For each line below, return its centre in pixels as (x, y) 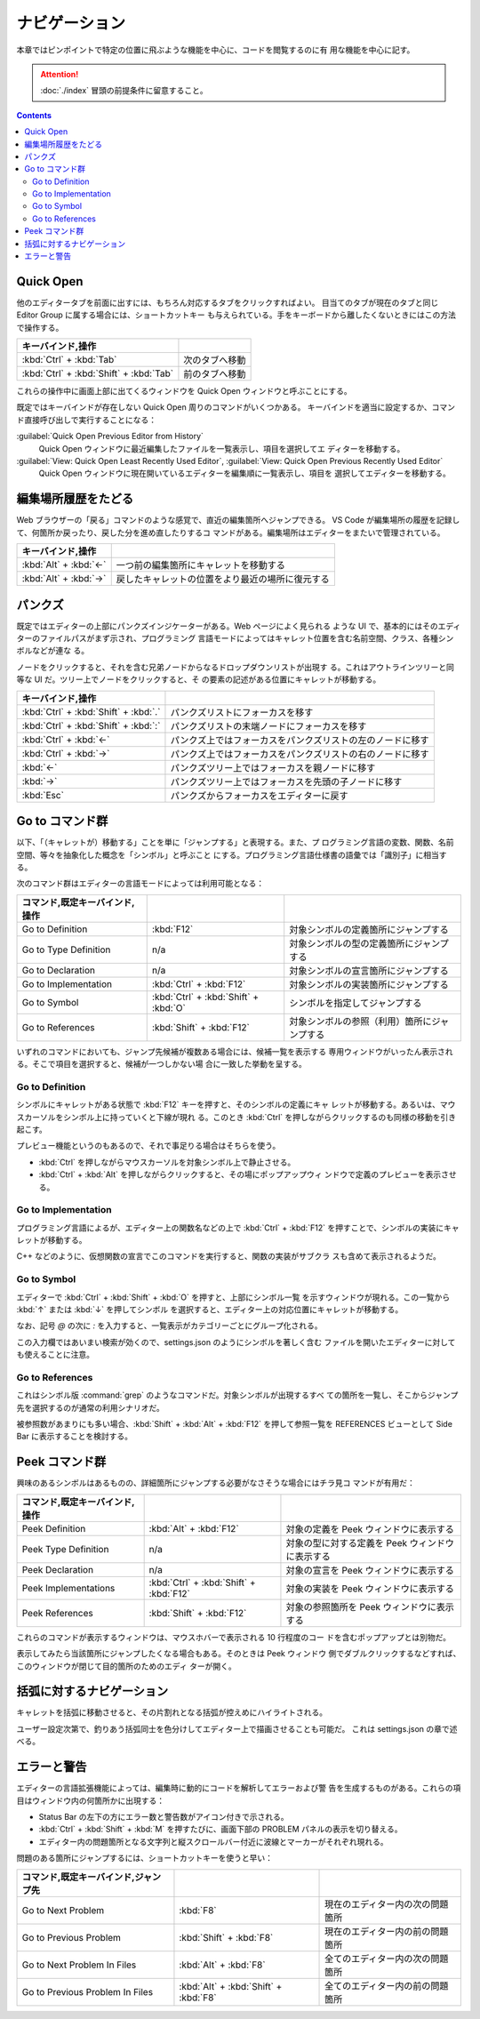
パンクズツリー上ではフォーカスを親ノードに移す (273, 767)
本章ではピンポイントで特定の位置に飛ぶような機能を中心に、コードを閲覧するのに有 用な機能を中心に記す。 (216, 50)
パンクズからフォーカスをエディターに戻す (259, 796)
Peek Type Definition (65, 1549)
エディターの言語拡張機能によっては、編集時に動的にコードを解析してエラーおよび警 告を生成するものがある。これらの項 (239, 1788)
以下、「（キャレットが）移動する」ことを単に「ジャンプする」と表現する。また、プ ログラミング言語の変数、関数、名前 (235, 842)
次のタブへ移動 (215, 360)
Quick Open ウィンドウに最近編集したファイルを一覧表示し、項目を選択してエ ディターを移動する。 (222, 448)
